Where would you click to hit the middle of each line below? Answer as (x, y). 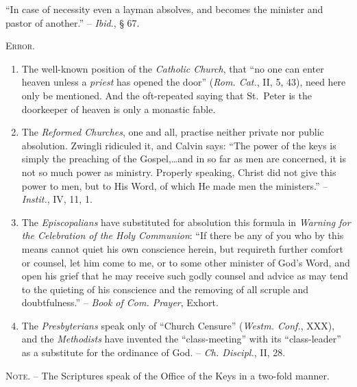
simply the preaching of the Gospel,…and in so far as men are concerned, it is (184, 159)
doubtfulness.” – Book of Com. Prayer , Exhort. (120, 302)
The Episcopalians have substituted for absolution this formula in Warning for (186, 222)
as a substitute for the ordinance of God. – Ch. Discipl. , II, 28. (153, 352)
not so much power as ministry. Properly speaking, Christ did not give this (179, 172)
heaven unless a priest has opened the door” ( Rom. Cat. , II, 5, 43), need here (184, 82)
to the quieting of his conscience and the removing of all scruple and (165, 289)
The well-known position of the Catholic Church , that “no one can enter (173, 68)
